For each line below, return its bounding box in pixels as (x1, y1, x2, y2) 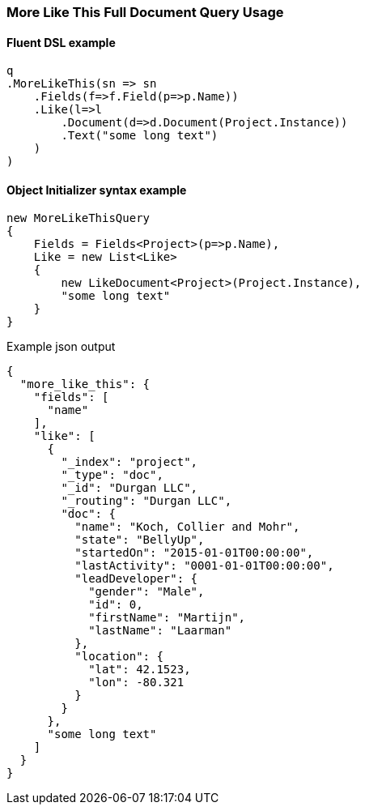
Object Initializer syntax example (6, 182, 187, 197)
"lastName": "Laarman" (88, 624, 232, 638)
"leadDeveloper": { (74, 572, 198, 586)
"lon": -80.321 (88, 676, 185, 689)
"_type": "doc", (61, 468, 163, 482)
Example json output (6, 339, 116, 354)
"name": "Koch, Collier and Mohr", (74, 520, 300, 534)
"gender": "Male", (88, 585, 205, 599)
